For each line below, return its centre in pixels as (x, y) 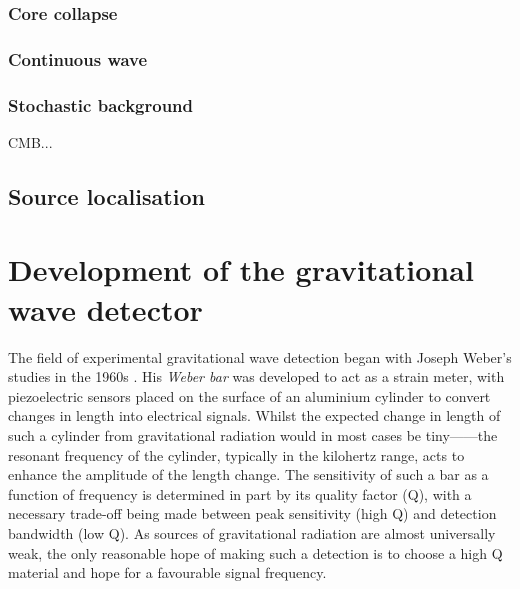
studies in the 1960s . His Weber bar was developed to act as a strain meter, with (256, 376)
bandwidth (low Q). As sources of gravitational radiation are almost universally (252, 532)
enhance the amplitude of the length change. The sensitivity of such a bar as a (248, 474)
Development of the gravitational (241, 269)
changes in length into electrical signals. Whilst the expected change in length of (254, 415)
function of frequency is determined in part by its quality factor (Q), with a (240, 493)
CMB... (30, 141)
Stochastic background (101, 104)
